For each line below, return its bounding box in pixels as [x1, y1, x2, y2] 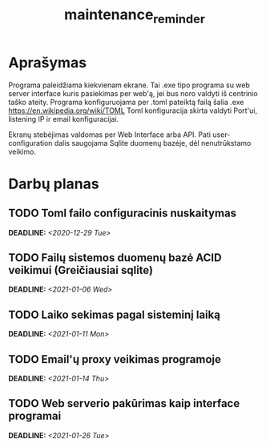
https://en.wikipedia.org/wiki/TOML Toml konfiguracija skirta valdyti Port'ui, [8, 106, 258, 115]
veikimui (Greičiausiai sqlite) [8, 263, 154, 277]
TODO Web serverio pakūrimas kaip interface [8, 397, 240, 410]
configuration [8, 138, 53, 147]
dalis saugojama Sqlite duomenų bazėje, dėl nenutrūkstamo [54, 138, 252, 147]
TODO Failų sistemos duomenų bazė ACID [8, 251, 222, 264]
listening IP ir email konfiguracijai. [8, 114, 119, 123]
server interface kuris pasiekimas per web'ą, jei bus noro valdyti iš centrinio [8, 88, 258, 98]
